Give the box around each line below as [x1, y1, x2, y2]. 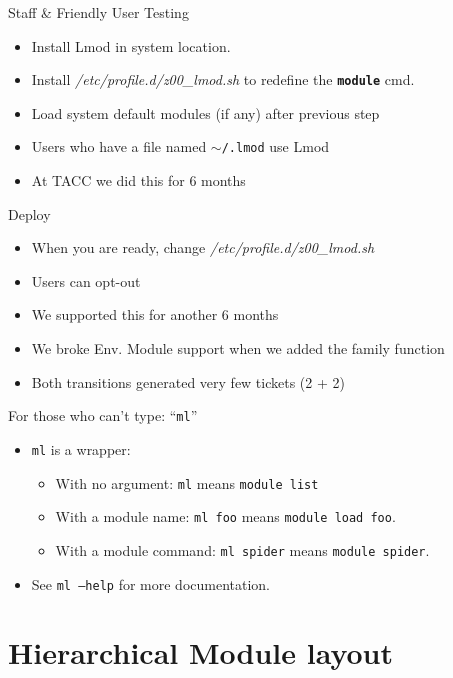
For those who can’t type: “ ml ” [8, 405, 198, 426]
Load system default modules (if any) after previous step [31, 102, 380, 123]
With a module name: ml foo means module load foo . [55, 506, 396, 527]
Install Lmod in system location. [31, 35, 231, 56]
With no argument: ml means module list [55, 472, 319, 493]
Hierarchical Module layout [8, 632, 394, 673]
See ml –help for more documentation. [31, 573, 270, 594]
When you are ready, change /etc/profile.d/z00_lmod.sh [31, 237, 375, 258]
